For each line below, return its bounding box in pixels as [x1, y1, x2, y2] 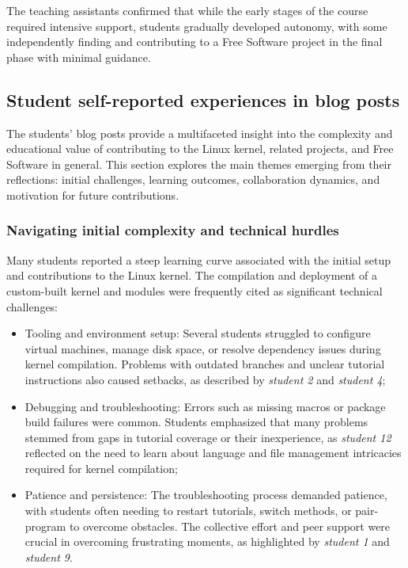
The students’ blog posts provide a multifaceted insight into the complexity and [6, 124, 393, 141]
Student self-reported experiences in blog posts [6, 87, 400, 112]
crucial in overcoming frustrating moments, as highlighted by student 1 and [25, 533, 390, 550]
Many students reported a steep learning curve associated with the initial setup [6, 251, 391, 268]
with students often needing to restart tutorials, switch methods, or [25, 502, 352, 519]
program [25, 517, 66, 534]
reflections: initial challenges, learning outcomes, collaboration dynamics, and [6, 171, 380, 188]
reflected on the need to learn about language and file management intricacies [25, 444, 402, 461]
